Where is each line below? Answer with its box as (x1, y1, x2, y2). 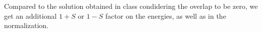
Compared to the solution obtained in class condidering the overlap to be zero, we (4, 1, 258, 11)
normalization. (4, 20, 48, 31)
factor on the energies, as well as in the (105, 10, 226, 21)
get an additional (4, 10, 57, 21)
